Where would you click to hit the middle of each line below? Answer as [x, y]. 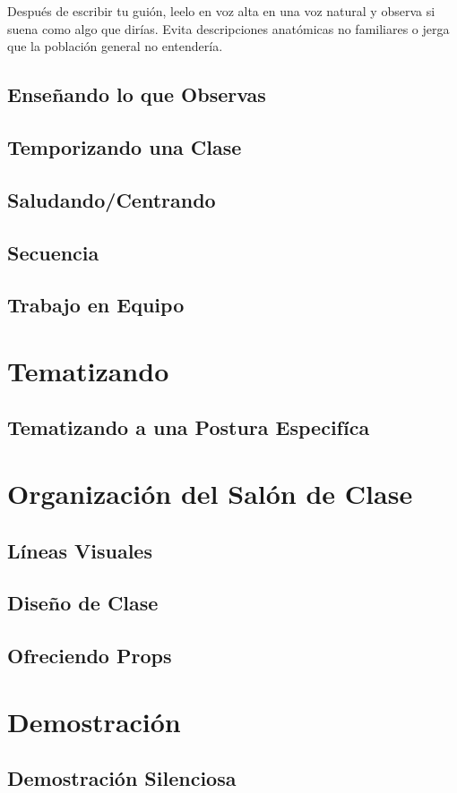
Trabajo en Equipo [96, 305]
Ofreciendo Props [90, 656]
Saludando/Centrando [112, 199]
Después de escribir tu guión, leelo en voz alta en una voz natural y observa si [221, 11]
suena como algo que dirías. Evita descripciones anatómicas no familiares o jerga [228, 28]
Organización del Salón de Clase [210, 494]
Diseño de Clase [83, 603]
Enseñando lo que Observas [137, 94]
